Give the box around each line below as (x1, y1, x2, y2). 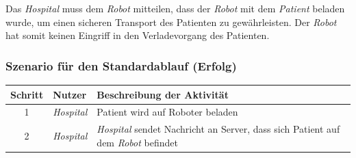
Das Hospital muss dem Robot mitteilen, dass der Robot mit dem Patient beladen (5, 1, 345, 15)
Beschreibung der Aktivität (97, 87, 229, 101)
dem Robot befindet (97, 135, 178, 149)
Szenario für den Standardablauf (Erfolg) (5, 57, 237, 74)
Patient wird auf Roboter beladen (97, 105, 238, 119)
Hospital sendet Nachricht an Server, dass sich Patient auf (97, 122, 340, 136)
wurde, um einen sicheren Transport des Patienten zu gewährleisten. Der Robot (5, 14, 337, 29)
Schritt (10, 87, 44, 101)
